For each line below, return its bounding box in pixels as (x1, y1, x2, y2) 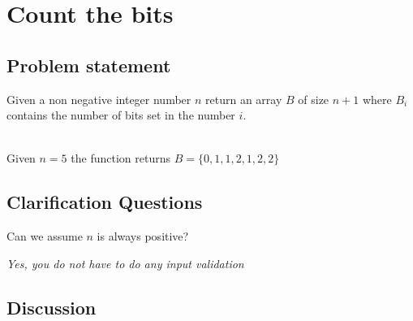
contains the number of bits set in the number (6, 106, 235, 124)
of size (298, 90, 329, 107)
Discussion (6, 294, 97, 319)
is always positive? (97, 228, 189, 245)
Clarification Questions (6, 189, 203, 215)
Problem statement (6, 52, 171, 77)
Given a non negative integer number (6, 90, 191, 107)
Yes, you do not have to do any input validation (6, 254, 244, 271)
